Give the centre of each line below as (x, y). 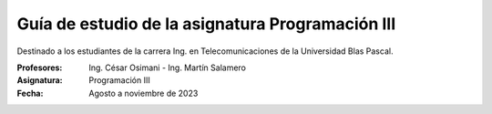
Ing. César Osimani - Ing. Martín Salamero (167, 67)
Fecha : (30, 93)
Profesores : (40, 67)
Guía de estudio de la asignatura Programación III (206, 24)
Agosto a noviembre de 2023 (143, 93)
